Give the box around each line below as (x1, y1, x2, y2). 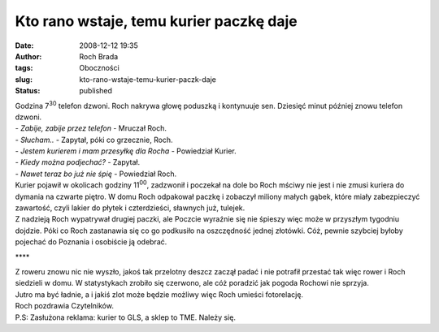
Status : (15, 86, 41, 96)
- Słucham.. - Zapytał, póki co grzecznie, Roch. (15, 135, 174, 144)
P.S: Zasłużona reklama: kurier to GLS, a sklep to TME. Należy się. (15, 313, 236, 322)
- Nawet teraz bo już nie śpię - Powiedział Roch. (15, 169, 177, 179)
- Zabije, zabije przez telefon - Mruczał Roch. (15, 123, 167, 133)
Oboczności (79, 63, 120, 73)
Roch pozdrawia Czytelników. (15, 301, 114, 311)
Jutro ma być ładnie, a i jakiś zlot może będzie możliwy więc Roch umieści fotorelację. (15, 289, 304, 300)
